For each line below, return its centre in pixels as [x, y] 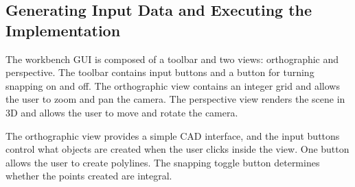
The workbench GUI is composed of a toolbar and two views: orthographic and [172, 59]
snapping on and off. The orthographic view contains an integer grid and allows [173, 85]
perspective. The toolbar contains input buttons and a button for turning [160, 72]
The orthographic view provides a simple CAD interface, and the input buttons [173, 135]
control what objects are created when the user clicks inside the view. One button [177, 149]
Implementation [63, 30]
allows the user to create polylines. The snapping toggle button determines [163, 162]
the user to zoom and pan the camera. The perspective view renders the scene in [175, 99]
